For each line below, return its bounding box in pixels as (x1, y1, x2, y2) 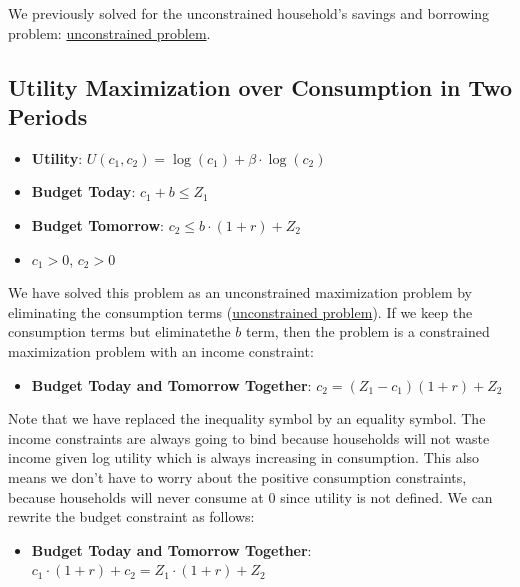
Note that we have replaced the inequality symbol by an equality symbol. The (8, 408, 486, 429)
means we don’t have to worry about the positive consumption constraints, (8, 466, 467, 487)
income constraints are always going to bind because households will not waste (8, 427, 490, 448)
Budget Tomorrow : (31, 214, 164, 235)
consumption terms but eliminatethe (8, 321, 231, 342)
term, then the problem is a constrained (245, 321, 490, 342)
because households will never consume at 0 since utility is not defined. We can (8, 486, 493, 507)
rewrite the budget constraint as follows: (8, 506, 255, 527)
